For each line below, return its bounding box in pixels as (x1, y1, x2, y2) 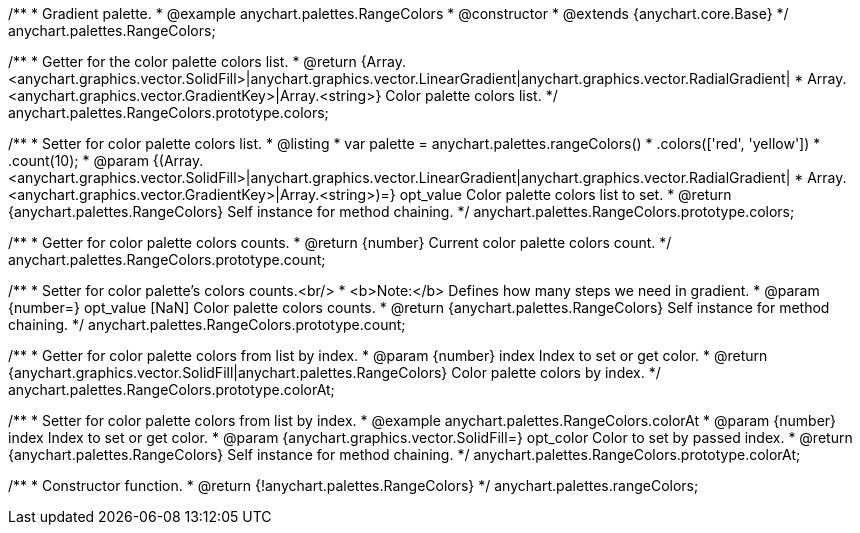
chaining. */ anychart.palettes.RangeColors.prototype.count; (8, 316, 406, 333)
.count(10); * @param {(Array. (8, 152, 204, 169)
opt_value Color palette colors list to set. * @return (399, 186, 732, 203)
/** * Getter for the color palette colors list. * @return (8, 53, 357, 70)
